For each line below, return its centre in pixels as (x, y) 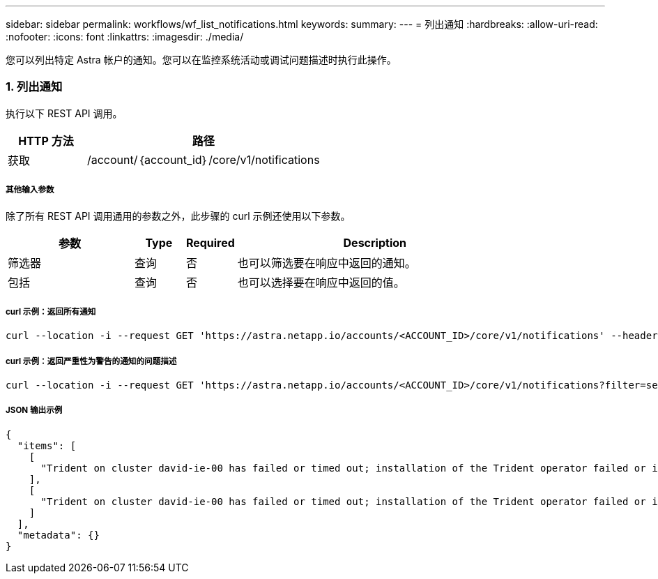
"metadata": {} (58, 535)
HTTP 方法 (46, 141)
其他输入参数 (30, 190)
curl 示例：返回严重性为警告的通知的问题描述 (91, 361)
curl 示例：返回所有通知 (51, 311)
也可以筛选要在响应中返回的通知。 (327, 263)
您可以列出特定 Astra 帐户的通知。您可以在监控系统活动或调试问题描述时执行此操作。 (201, 60)
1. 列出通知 (34, 87)
